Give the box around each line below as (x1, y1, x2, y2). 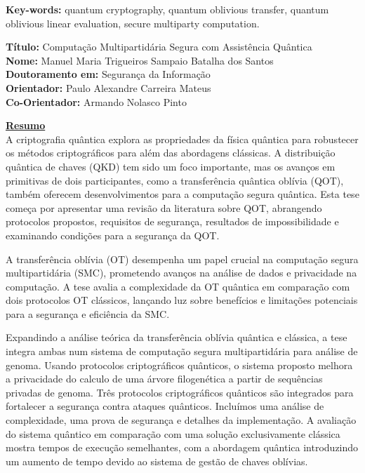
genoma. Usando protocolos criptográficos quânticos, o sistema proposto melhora (6, 357, 353, 372)
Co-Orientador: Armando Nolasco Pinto (6, 94, 187, 109)
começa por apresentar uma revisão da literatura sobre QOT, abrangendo (6, 200, 322, 215)
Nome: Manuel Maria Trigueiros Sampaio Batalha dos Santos (6, 53, 274, 67)
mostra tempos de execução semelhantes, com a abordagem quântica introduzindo (6, 440, 359, 455)
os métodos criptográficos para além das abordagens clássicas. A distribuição (6, 145, 336, 160)
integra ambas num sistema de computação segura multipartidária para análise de (6, 344, 358, 359)
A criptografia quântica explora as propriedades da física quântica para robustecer (6, 131, 359, 146)
